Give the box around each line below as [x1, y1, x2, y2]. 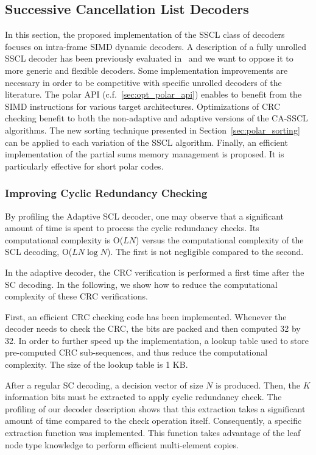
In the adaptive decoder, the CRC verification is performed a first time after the [5, 265, 304, 278]
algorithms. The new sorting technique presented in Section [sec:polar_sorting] [5, 123, 300, 136]
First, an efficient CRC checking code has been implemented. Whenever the [5, 310, 287, 323]
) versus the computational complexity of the [135, 233, 304, 246]
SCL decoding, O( [5, 245, 72, 258]
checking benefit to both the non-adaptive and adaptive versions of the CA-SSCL [5, 112, 308, 124]
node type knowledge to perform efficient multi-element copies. [5, 438, 239, 451]
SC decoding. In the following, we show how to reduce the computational [5, 278, 278, 290]
